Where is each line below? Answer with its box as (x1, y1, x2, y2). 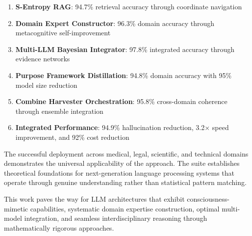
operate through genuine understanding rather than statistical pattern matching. (4, 177, 247, 187)
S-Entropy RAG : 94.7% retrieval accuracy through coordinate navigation (15, 1, 242, 11)
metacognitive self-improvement (15, 27, 111, 38)
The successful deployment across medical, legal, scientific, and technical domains (4, 148, 249, 158)
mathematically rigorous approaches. (4, 222, 114, 233)
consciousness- (187, 193, 229, 204)
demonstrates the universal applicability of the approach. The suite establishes (4, 158, 240, 168)
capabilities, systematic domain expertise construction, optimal (30, 203, 220, 213)
